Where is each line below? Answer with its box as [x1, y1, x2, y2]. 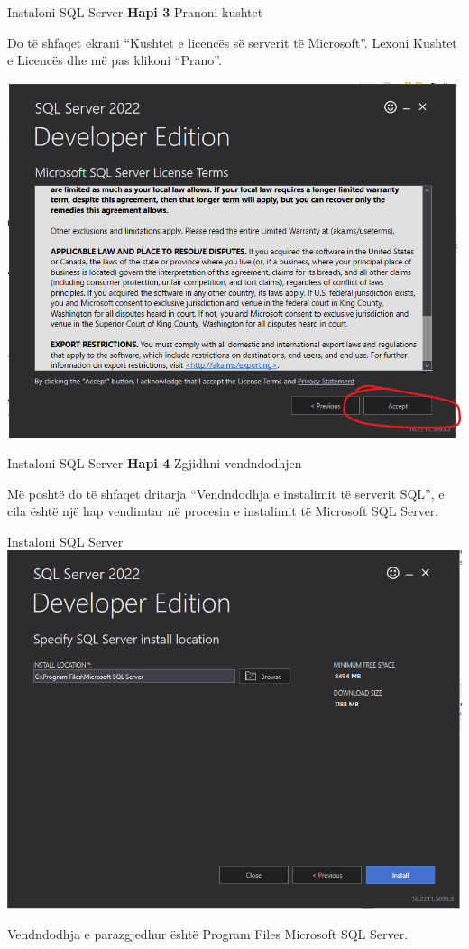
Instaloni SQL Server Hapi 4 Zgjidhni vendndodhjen [7, 454, 302, 473]
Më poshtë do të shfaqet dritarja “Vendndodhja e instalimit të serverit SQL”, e [7, 484, 445, 502]
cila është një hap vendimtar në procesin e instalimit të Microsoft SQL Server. [7, 502, 439, 521]
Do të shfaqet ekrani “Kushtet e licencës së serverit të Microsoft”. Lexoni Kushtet [7, 32, 457, 51]
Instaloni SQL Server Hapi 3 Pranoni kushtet [7, 3, 263, 21]
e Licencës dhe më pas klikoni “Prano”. [7, 51, 222, 69]
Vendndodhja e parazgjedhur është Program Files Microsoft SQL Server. [7, 925, 409, 944]
